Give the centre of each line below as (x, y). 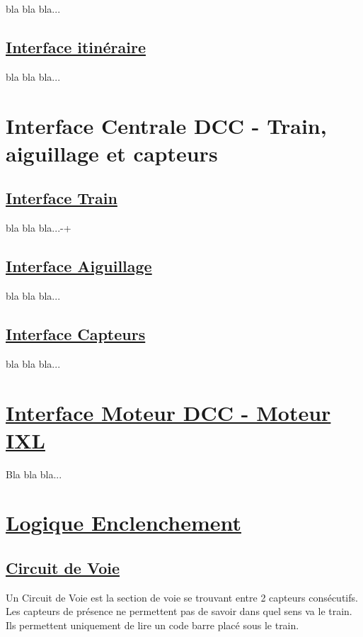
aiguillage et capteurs (112, 153)
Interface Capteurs (76, 333)
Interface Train (62, 198)
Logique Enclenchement (123, 523)
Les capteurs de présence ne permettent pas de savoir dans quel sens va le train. (179, 611)
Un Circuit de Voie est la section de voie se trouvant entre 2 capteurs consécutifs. (182, 597)
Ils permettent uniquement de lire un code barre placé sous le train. (152, 625)
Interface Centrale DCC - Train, (166, 125)
